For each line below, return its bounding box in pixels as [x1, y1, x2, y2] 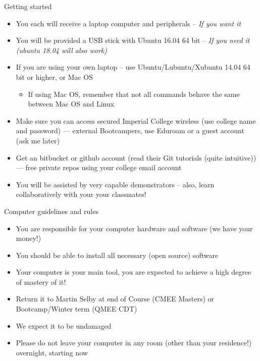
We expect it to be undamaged [16, 320, 112, 331]
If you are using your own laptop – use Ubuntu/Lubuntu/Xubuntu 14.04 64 [16, 62, 250, 72]
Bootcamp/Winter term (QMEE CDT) [16, 303, 137, 314]
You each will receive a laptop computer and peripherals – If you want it [16, 18, 241, 28]
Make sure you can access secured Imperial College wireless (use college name [16, 115, 256, 126]
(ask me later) [16, 135, 60, 145]
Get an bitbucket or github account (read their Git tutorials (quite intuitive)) [16, 152, 256, 163]
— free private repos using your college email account [16, 162, 182, 173]
